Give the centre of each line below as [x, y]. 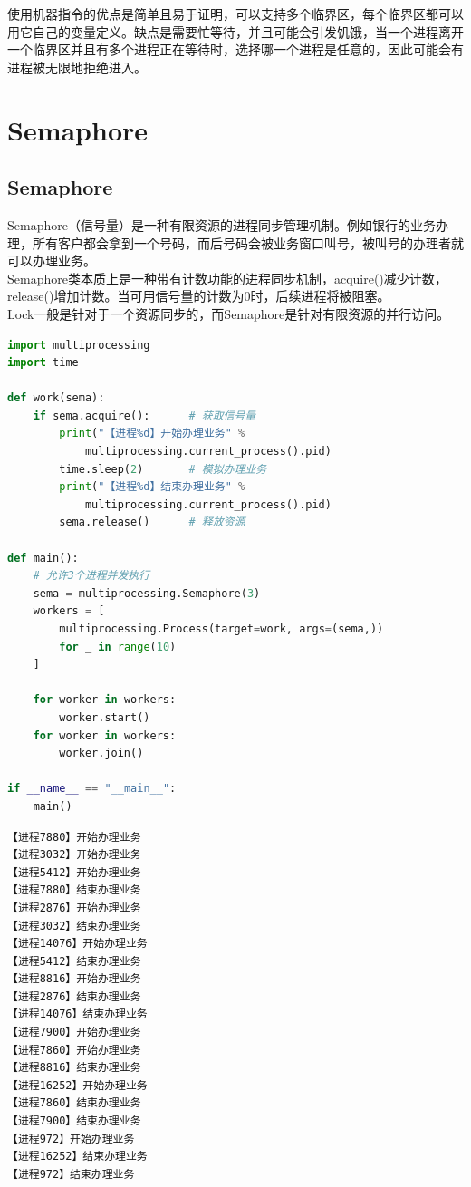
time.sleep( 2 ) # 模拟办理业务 [163, 469]
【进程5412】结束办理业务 [74, 961]
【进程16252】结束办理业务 [77, 1157]
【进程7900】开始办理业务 [74, 1033]
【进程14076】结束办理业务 [77, 1014]
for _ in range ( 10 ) [118, 647]
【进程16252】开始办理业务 [77, 1085]
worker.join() [101, 753]
